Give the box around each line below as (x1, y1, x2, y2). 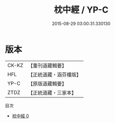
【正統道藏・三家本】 (28, 89, 76, 96)
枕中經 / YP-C (54, 4, 109, 15)
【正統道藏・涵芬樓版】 (28, 71, 81, 78)
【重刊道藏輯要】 (28, 62, 67, 69)
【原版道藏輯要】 (28, 80, 67, 87)
